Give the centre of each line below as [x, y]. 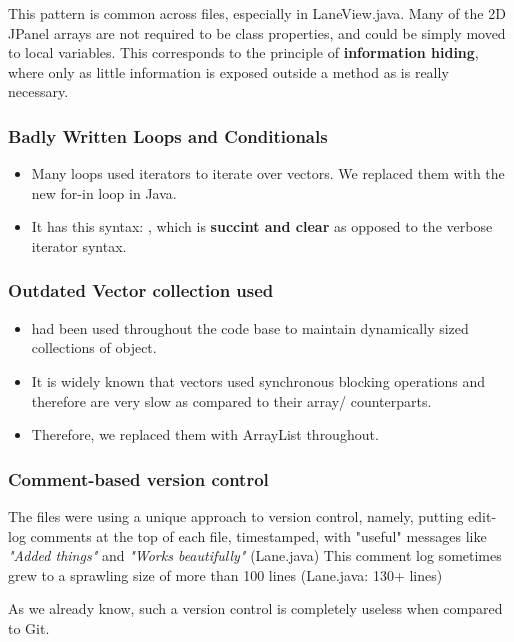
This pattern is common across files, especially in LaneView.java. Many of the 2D [257, 13]
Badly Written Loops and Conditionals [168, 135]
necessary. [38, 91]
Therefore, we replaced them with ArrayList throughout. [205, 434]
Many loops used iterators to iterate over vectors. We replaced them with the [268, 173]
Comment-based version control [138, 478]
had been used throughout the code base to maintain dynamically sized [250, 327]
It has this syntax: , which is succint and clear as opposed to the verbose [262, 226]
